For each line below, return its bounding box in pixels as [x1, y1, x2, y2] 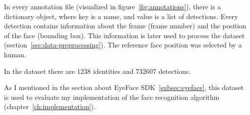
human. [4, 49, 26, 59]
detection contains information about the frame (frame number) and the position [4, 21, 247, 31]
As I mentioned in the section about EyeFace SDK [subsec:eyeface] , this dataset [4, 82, 244, 92]
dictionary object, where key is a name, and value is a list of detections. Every [4, 11, 238, 21]
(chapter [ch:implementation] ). [4, 101, 96, 112]
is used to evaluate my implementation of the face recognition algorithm [4, 92, 220, 102]
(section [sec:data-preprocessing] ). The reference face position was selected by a [4, 40, 242, 50]
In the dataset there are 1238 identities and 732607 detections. [4, 66, 191, 76]
